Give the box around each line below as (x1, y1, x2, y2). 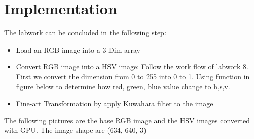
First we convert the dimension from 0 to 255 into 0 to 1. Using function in (16, 71, 250, 81)
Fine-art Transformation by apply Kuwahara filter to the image (16, 98, 213, 109)
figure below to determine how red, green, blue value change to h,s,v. (16, 81, 230, 91)
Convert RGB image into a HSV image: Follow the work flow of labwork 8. (16, 61, 248, 72)
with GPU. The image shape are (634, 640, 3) (4, 125, 147, 135)
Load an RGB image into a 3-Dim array (16, 44, 140, 55)
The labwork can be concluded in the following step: (4, 27, 166, 38)
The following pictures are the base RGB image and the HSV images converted (4, 115, 250, 125)
